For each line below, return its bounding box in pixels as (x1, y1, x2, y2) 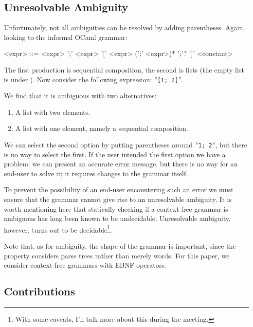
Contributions (4, 284, 75, 299)
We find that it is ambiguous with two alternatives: (4, 91, 157, 101)
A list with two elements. (15, 107, 90, 117)
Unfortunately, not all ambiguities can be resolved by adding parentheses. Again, (4, 22, 245, 33)
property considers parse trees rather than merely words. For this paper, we (4, 250, 230, 260)
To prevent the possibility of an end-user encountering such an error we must (4, 184, 234, 195)
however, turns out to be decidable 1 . (4, 223, 112, 235)
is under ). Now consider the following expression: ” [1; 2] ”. (4, 74, 182, 84)
